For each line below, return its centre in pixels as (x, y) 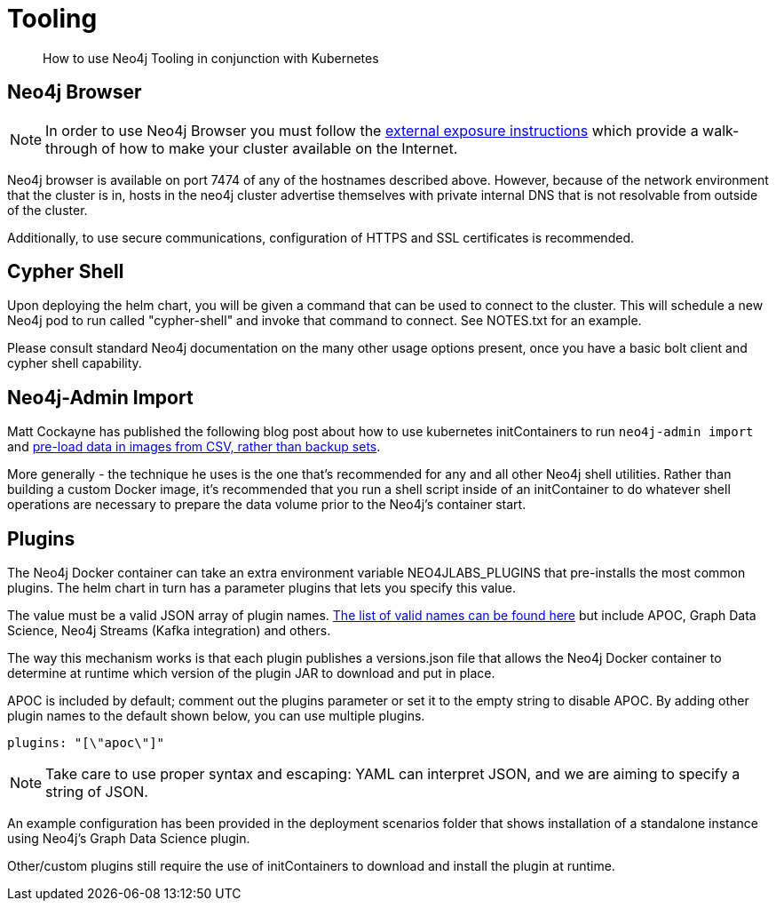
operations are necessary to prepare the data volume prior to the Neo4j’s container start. (267, 505)
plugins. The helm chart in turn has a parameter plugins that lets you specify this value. (261, 588)
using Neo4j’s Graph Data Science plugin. (129, 839)
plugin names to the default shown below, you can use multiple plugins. (216, 716)
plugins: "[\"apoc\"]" (86, 743)
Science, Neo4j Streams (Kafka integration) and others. (169, 631)
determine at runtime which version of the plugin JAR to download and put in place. (251, 673)
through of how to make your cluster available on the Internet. (252, 148)
